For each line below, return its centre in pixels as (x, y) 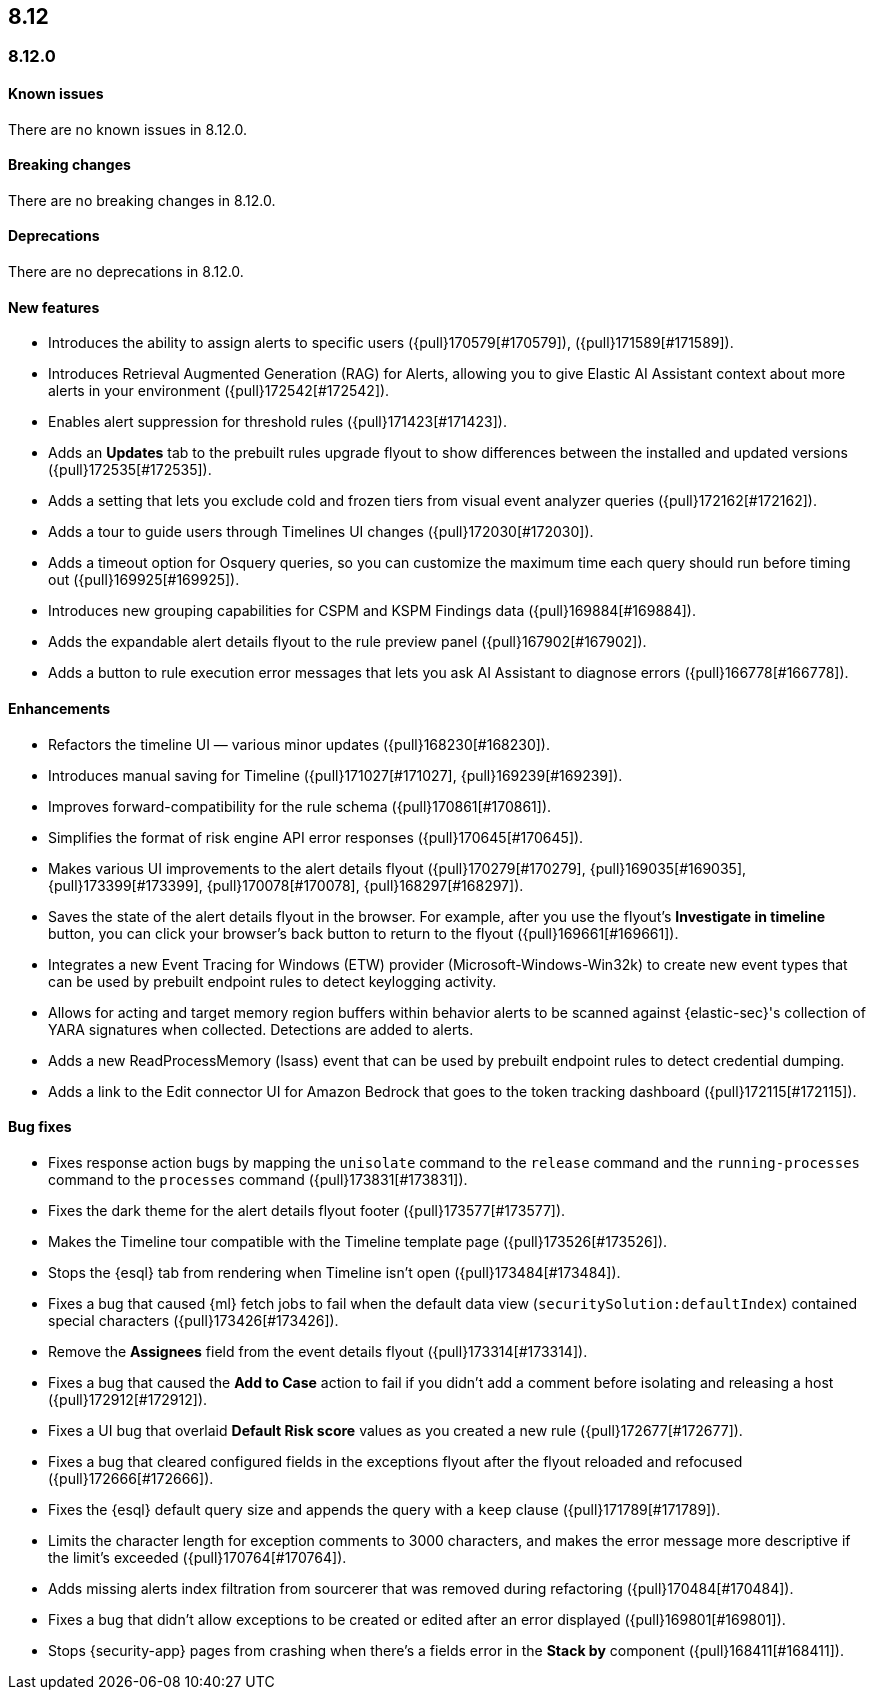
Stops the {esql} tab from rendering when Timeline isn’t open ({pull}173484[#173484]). (334, 1272)
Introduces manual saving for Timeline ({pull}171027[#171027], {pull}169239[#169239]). (335, 775)
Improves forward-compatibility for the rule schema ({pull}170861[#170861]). (300, 806)
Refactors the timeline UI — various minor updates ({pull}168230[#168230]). (299, 744)
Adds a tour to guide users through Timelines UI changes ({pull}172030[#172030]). (321, 532)
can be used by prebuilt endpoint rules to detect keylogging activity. (272, 981)
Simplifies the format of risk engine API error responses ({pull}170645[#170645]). (316, 837)
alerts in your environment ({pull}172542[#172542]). (219, 391)
